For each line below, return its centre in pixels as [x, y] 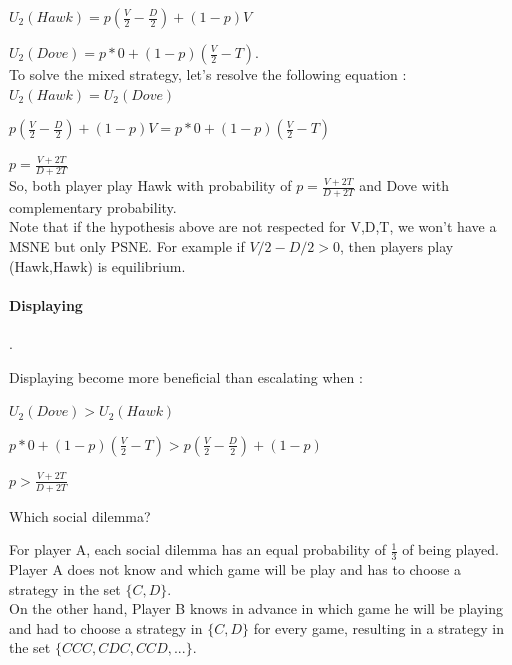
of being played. [451, 549]
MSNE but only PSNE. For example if [127, 246]
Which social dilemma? [80, 515]
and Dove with [404, 185]
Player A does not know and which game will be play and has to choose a [235, 569]
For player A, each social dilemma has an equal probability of [197, 549]
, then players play [396, 246]
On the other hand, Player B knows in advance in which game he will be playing [256, 608]
